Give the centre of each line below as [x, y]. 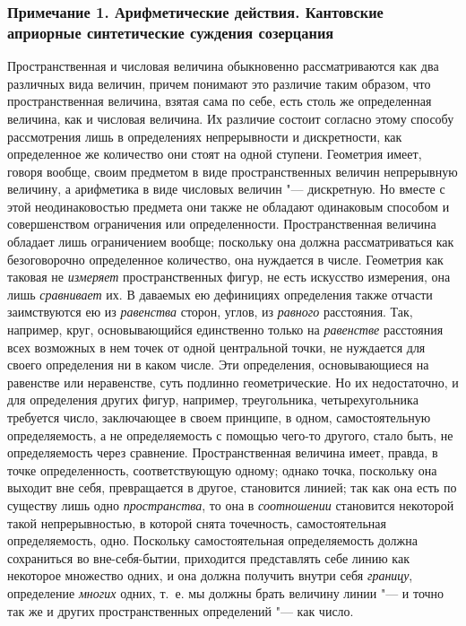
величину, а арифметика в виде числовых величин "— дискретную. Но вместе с [226, 189]
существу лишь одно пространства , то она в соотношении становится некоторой [231, 504]
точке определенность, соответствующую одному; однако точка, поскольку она [222, 469]
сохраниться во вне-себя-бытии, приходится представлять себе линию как [208, 557]
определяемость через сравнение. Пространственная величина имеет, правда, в [223, 452]
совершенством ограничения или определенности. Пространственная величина [222, 224]
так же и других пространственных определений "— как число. [181, 610]
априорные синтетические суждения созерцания [171, 32]
